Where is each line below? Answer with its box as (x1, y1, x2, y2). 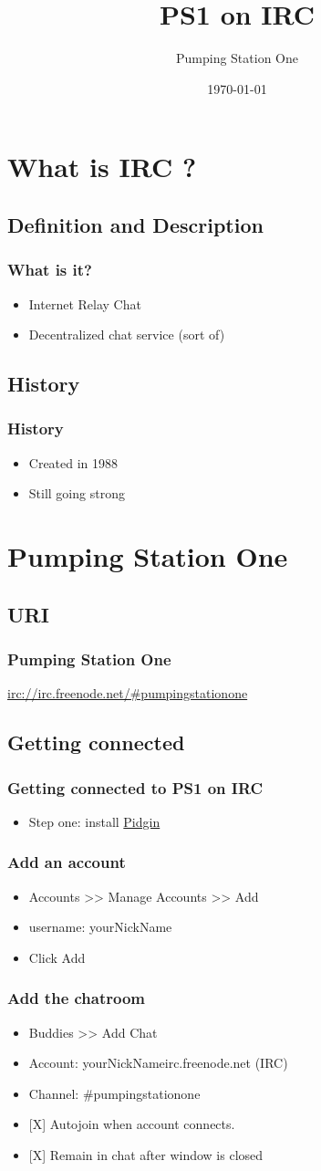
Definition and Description (7, 210, 264, 238)
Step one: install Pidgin (28, 811, 160, 831)
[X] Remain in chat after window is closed (28, 1145, 264, 1165)
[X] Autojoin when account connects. (28, 1114, 235, 1134)
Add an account (7, 851, 126, 873)
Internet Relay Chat (28, 294, 141, 313)
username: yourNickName (28, 917, 172, 936)
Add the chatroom (7, 987, 146, 1009)
